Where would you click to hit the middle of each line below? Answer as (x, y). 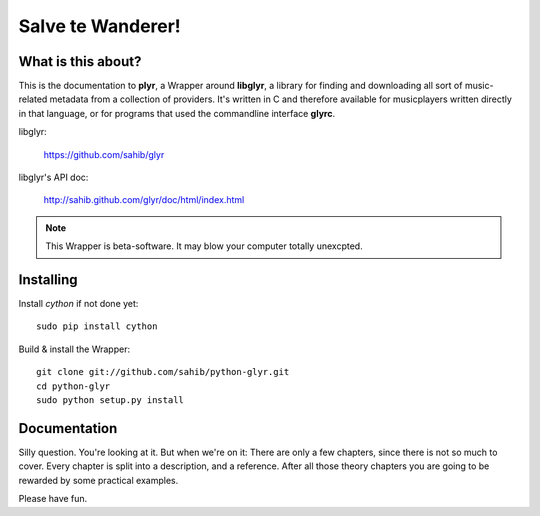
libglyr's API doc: (53, 177)
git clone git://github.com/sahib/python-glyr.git (163, 372)
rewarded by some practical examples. (98, 480)
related (33, 99)
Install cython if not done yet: (78, 304)
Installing (48, 279)
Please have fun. (53, 499)
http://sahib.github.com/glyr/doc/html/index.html (144, 200)
